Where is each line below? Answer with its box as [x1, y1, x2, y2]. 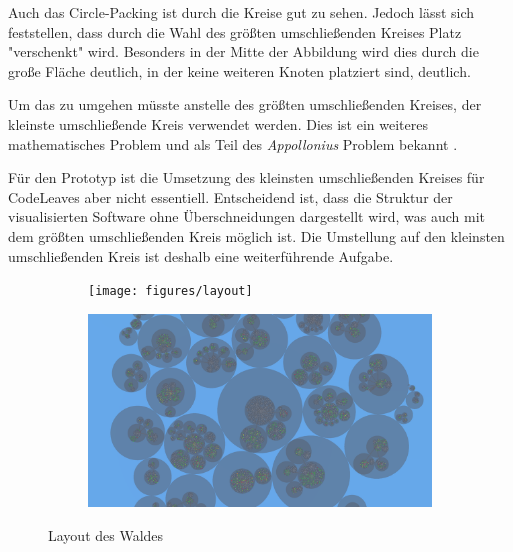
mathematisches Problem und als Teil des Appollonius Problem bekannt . [8, 133, 458, 154]
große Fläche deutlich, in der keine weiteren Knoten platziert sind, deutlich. [8, 60, 471, 81]
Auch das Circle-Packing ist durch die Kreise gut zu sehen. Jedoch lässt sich [8, 2, 475, 22]
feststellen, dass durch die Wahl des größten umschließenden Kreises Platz [8, 21, 462, 42]
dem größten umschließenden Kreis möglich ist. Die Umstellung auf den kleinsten [8, 225, 505, 246]
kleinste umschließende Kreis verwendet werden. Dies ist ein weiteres [8, 113, 428, 134]
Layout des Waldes [48, 524, 164, 545]
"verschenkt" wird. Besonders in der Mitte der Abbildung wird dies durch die [8, 41, 479, 62]
